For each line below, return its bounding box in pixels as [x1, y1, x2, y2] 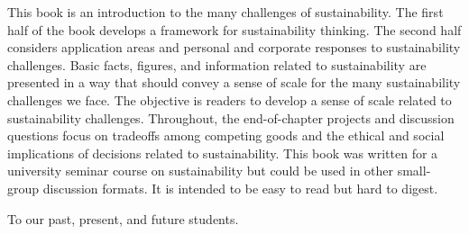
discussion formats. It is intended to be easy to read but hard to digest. [42, 178, 438, 197]
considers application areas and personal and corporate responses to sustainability [7, 38, 461, 57]
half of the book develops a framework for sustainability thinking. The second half [7, 20, 462, 39]
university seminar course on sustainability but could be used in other [7, 161, 394, 180]
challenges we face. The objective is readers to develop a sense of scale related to [7, 90, 452, 109]
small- [397, 161, 431, 180]
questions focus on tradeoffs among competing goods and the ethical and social [7, 126, 445, 145]
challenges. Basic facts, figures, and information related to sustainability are [7, 55, 427, 74]
